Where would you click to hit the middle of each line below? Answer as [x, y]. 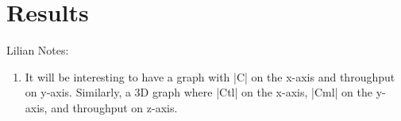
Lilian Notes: [38, 50]
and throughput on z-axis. [114, 107]
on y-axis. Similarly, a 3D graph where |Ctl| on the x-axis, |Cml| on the [199, 92]
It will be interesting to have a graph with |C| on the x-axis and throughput [210, 76]
